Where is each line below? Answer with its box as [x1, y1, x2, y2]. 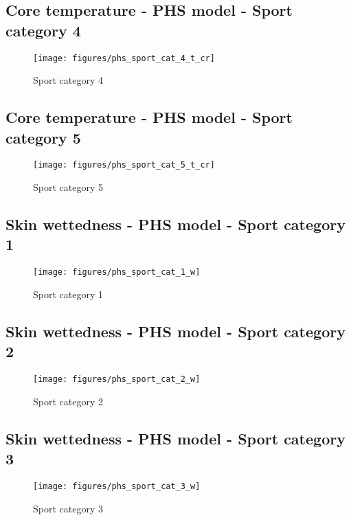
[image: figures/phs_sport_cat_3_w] [33, 481, 201, 491]
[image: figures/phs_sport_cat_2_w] [33, 374, 201, 385]
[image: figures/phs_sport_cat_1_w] [33, 267, 201, 278]
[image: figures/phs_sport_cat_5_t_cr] [33, 160, 215, 170]
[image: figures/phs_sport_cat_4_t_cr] [33, 53, 215, 63]
